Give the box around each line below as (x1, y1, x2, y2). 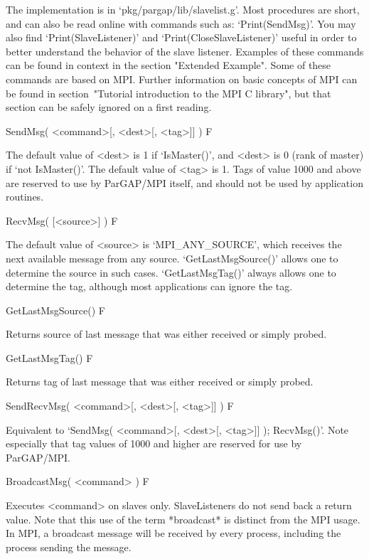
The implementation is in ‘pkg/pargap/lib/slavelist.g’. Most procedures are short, (6, 2, 360, 16)
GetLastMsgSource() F (6, 302, 105, 317)
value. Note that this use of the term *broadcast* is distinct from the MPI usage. (6, 511, 360, 526)
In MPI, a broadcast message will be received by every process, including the (6, 526, 341, 541)
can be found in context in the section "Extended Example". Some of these (6, 58, 331, 73)
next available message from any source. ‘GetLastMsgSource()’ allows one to (6, 250, 338, 265)
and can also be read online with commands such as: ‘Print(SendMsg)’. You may (6, 16, 356, 31)
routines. (6, 189, 44, 204)
